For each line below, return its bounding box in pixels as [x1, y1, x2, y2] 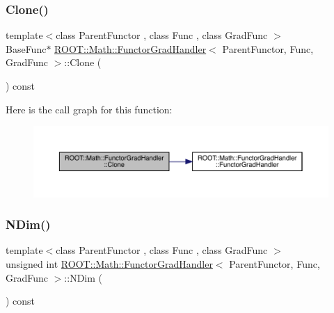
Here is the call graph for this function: [6, 102, 173, 116]
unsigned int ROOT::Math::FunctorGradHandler [6, 257, 213, 271]
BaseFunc [6, 41, 47, 56]
